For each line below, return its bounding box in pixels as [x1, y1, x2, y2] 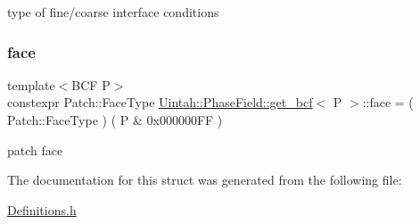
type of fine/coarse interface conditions [7, 3, 219, 21]
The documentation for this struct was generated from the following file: [7, 170, 402, 189]
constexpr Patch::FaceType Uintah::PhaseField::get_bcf [7, 93, 313, 112]
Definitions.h [7, 200, 77, 219]
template [7, 75, 55, 94]
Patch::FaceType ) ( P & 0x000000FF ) [7, 111, 223, 129]
